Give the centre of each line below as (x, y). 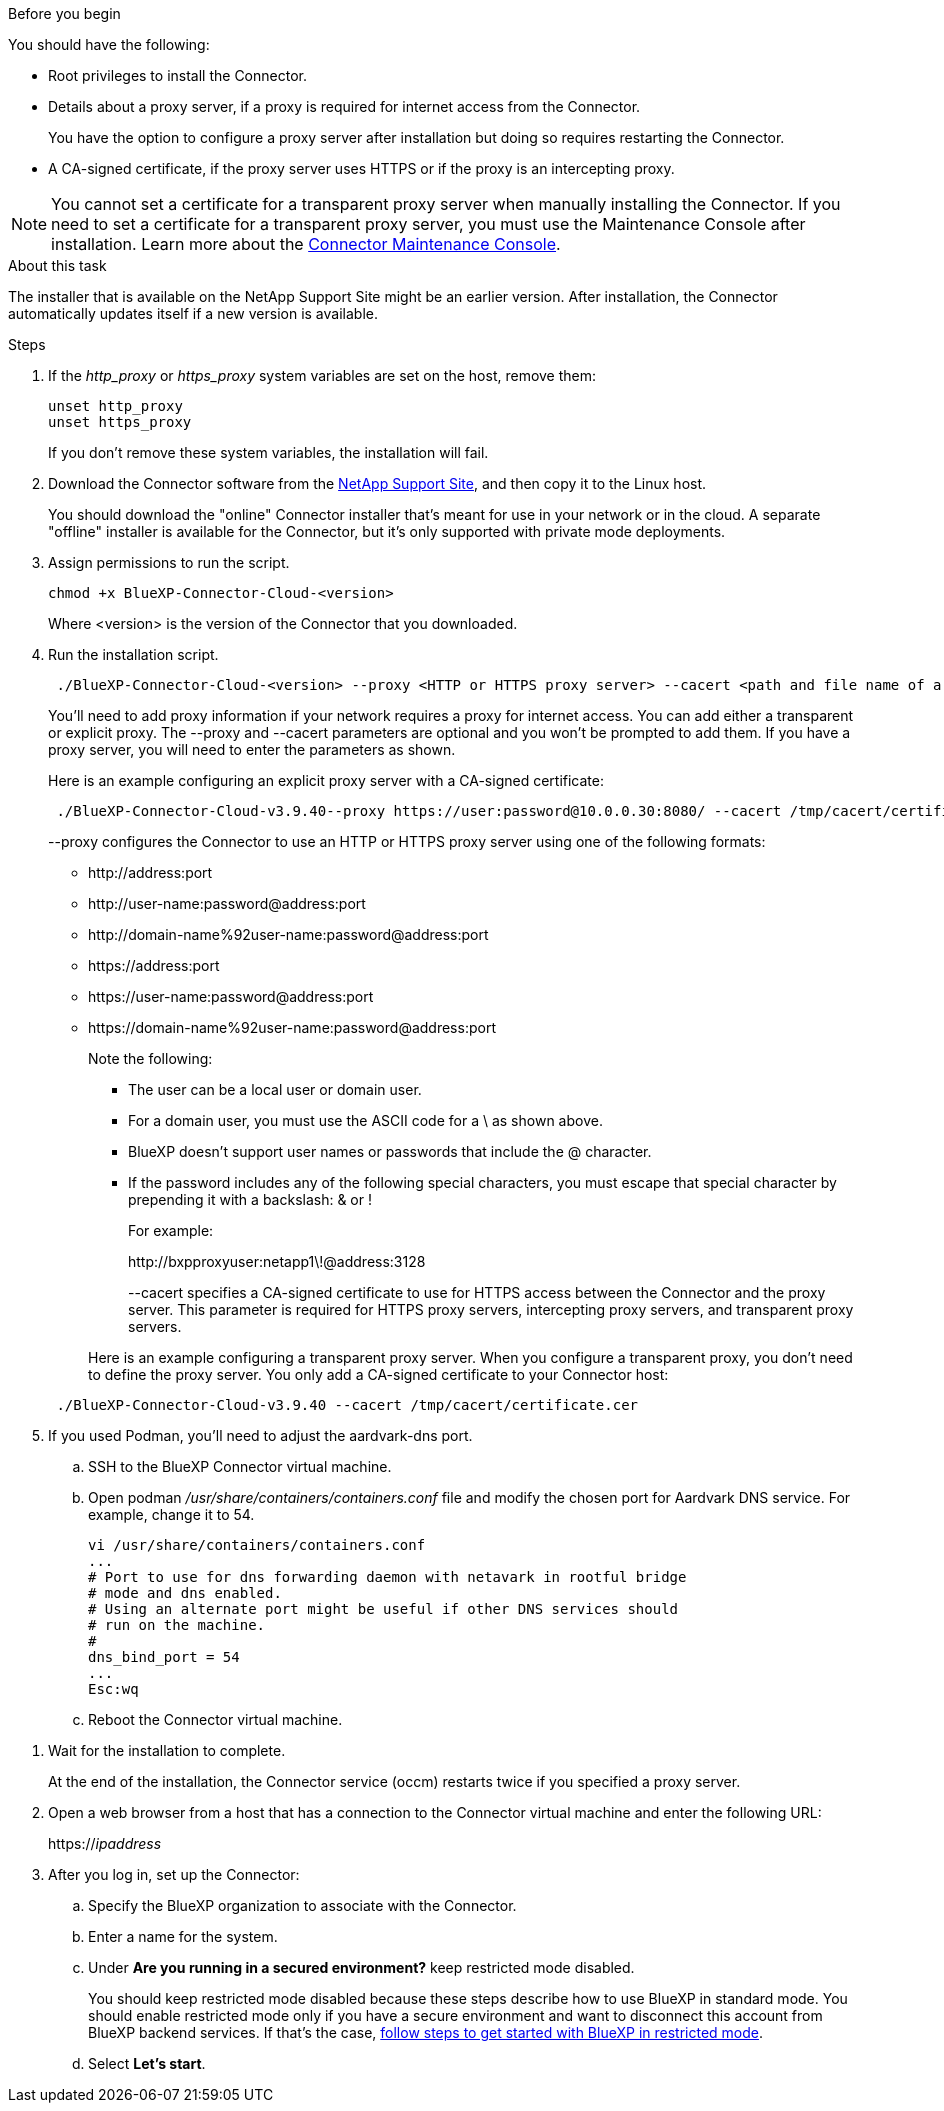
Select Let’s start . (147, 2063)
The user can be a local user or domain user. (275, 1089)
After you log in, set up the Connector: (174, 1874)
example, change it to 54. (171, 1514)
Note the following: (150, 1058)
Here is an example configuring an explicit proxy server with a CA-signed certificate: (326, 780)
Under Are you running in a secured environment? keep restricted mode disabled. (361, 1967)
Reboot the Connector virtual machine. (215, 1719)
